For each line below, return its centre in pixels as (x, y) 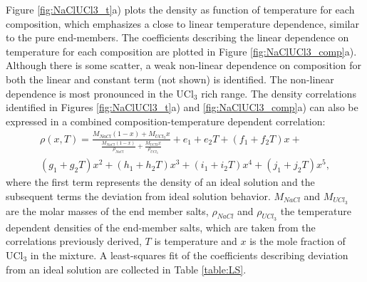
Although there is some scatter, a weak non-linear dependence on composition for (183, 65)
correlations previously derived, (74, 241)
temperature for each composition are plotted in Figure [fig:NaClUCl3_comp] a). (181, 51)
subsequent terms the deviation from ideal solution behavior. (138, 195)
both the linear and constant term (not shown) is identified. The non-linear (170, 79)
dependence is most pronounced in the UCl (100, 93)
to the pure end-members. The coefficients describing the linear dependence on (177, 37)
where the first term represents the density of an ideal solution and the (160, 182)
